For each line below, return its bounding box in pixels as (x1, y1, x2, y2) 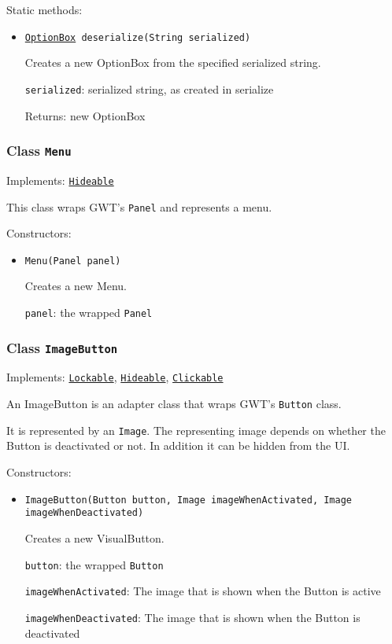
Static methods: (6, 2, 83, 17)
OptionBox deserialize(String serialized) (24, 31, 251, 43)
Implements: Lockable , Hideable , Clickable (6, 369, 224, 385)
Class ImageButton (6, 337, 118, 357)
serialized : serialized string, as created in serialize (24, 80, 274, 97)
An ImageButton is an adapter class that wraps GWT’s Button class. (6, 396, 342, 412)
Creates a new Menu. (24, 278, 128, 294)
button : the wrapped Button (24, 556, 164, 572)
